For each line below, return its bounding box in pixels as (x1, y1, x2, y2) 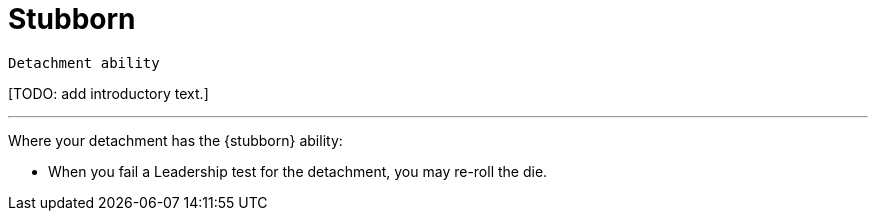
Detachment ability (8, 54, 160, 71)
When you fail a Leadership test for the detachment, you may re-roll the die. (48, 162, 548, 180)
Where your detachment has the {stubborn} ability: (8, 131, 343, 149)
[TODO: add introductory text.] (8, 84, 209, 102)
